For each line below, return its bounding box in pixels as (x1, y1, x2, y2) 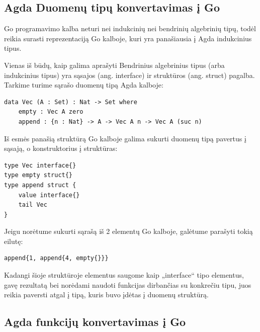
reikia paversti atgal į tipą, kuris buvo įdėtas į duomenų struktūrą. (4, 289, 209, 300)
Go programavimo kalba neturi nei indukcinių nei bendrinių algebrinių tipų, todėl (4, 23, 256, 34)
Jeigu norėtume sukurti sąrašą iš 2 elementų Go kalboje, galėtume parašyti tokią (4, 226, 253, 236)
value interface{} (18, 191, 80, 199)
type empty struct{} (4, 172, 73, 179)
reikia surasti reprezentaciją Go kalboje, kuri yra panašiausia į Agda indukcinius (4, 33, 252, 43)
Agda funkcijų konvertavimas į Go (4, 314, 186, 329)
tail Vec (18, 201, 47, 209)
